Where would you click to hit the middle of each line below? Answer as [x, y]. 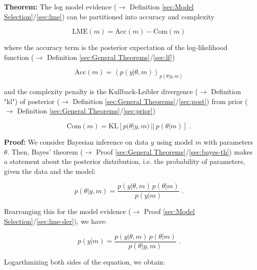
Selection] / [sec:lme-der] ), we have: [55, 221]
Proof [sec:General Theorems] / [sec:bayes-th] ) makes [174, 151]
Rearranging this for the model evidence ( [67, 211]
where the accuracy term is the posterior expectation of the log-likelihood [116, 47]
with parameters [228, 142]
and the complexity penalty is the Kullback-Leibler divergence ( [101, 91]
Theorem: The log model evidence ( [60, 6]
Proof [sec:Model [169, 211]
